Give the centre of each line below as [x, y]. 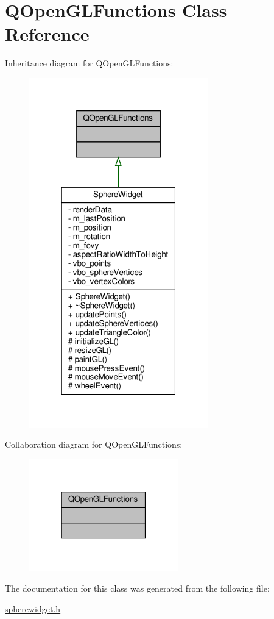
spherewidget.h [33, 608]
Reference [47, 34]
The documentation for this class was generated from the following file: [137, 588]
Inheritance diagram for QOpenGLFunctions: [89, 63]
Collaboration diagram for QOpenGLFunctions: [94, 444]
